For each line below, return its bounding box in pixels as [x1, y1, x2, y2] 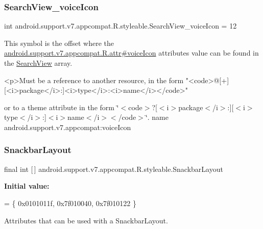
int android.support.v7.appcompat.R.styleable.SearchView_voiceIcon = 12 [4, 20, 237, 31]
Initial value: [4, 181, 50, 191]
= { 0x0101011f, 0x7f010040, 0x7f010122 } [4, 197, 137, 208]
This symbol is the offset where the [4, 37, 114, 48]
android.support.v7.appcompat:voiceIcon [4, 121, 131, 132]
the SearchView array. [4, 58, 73, 68]
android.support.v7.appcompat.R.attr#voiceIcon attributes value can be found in [4, 47, 259, 58]
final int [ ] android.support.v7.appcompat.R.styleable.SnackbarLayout [4, 163, 223, 174]
